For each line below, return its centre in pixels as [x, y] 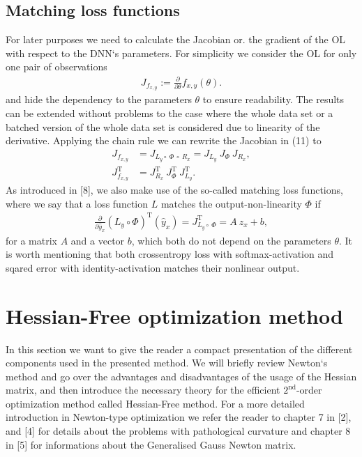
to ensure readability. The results [273, 99]
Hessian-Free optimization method [174, 315]
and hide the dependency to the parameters [99, 99]
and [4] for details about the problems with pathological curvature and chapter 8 [178, 431]
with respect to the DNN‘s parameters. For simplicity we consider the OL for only [181, 53]
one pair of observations [56, 67]
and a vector [98, 240]
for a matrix [31, 240]
